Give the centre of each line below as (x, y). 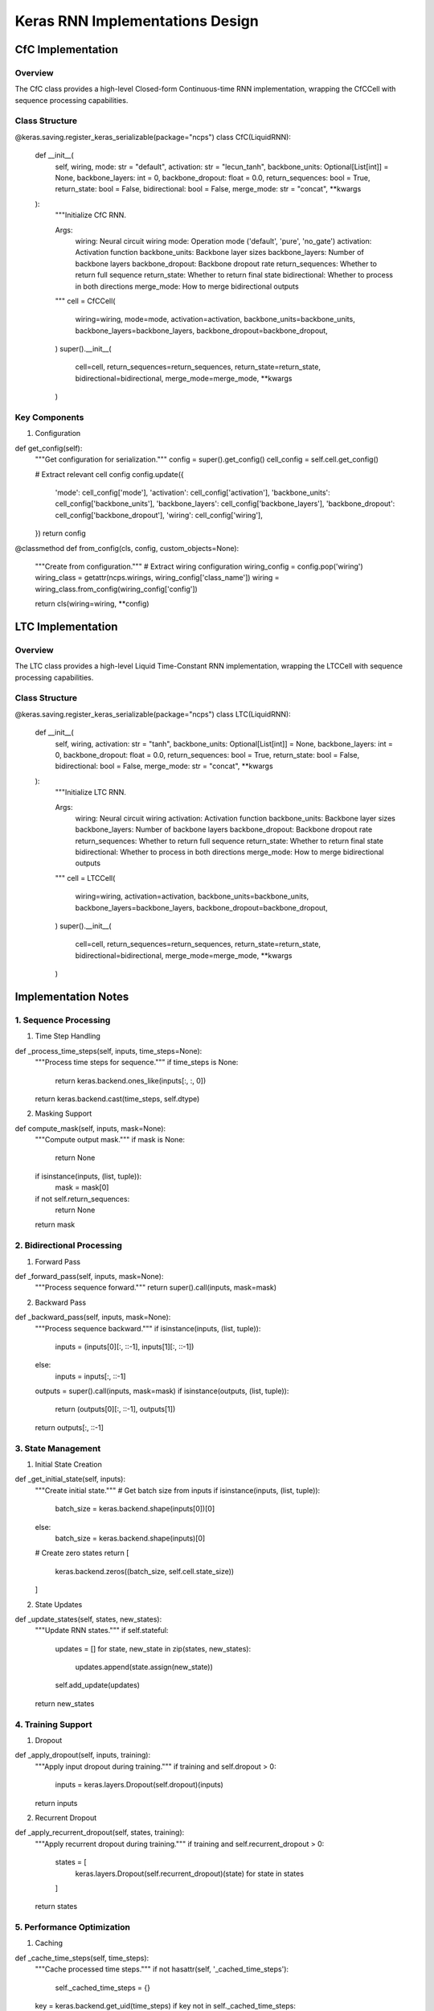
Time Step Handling (68, 1036)
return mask (55, 1225)
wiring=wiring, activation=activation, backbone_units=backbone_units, (192, 896)
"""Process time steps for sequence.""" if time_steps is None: (137, 1063)
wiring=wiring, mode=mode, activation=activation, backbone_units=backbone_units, (215, 319)
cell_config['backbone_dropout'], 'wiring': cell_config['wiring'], (159, 515)
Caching (49, 1943)
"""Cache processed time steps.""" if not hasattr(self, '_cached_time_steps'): (162, 1969)
